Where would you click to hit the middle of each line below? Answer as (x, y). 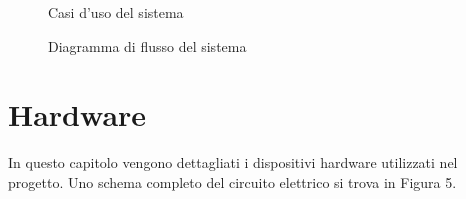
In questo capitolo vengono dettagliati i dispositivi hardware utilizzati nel (233, 162)
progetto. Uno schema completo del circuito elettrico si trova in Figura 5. (232, 181)
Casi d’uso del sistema (116, 12)
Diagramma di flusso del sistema (147, 45)
